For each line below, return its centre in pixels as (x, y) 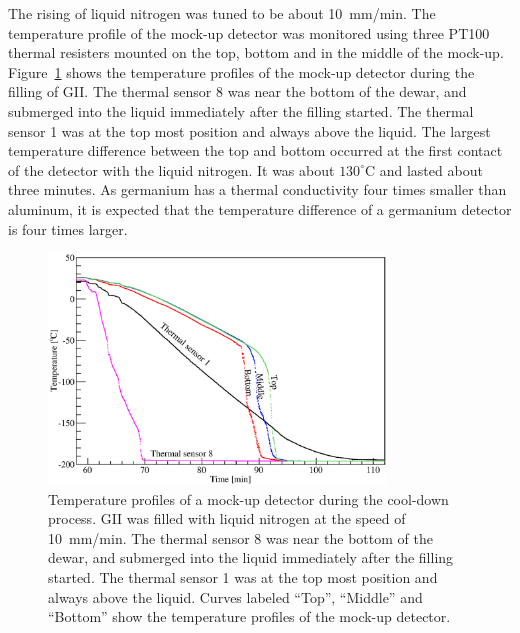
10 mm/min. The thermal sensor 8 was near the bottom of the (240, 537)
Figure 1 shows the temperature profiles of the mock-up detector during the (241, 71)
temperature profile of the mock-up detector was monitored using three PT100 (249, 32)
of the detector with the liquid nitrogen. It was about (171, 169)
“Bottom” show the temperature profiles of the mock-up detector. (249, 616)
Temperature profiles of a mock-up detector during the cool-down (248, 498)
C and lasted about (423, 169)
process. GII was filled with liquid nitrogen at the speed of (227, 518)
